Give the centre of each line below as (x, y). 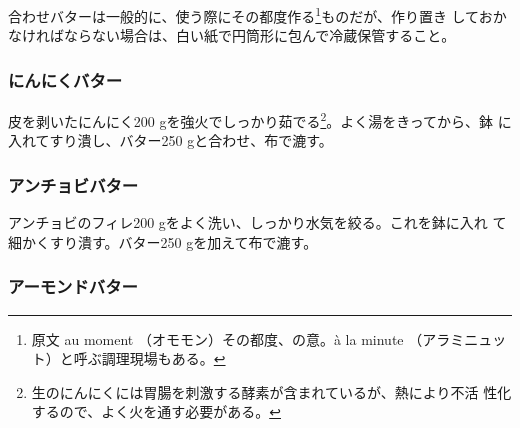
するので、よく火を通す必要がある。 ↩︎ (156, 411)
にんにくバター (65, 79)
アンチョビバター (73, 184)
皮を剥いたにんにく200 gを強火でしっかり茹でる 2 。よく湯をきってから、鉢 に (260, 119)
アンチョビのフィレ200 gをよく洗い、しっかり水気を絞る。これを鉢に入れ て (257, 222)
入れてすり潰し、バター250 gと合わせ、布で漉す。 (170, 140)
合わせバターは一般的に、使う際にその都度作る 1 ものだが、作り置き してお (250, 14)
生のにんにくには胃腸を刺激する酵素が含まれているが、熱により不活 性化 (271, 391)
